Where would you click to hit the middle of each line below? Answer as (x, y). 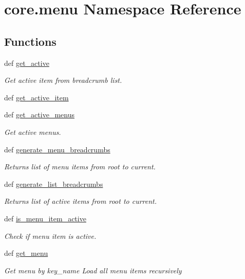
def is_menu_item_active (45, 218)
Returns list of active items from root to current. (81, 201)
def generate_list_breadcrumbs (54, 184)
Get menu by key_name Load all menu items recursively (93, 270)
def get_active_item (36, 97)
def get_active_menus (39, 115)
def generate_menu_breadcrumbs (57, 149)
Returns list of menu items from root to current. (80, 167)
